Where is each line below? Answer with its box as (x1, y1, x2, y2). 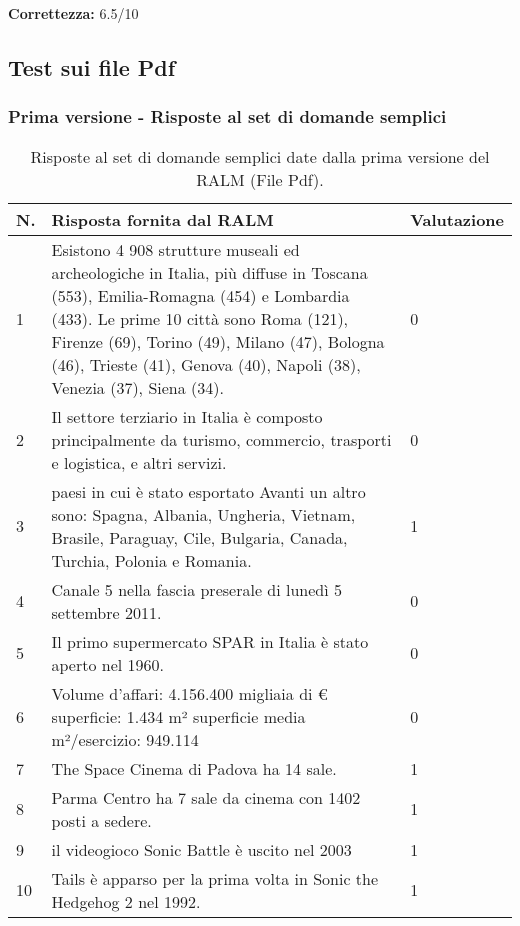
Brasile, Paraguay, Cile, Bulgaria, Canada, (51, 525, 348, 549)
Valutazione (410, 207, 504, 231)
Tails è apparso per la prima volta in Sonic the (51, 866, 379, 890)
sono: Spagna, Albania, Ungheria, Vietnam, (51, 502, 356, 526)
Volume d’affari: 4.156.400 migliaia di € (51, 681, 328, 705)
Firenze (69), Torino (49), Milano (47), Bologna (51, 329, 385, 353)
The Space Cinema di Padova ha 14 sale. (51, 756, 337, 780)
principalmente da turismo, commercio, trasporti (51, 427, 392, 451)
